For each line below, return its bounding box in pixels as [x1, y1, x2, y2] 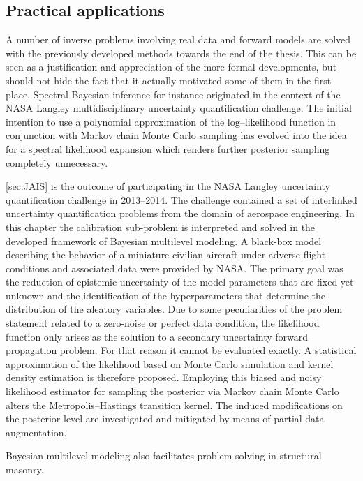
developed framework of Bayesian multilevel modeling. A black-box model [6, 233, 322, 248]
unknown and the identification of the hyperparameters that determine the [6, 288, 325, 302]
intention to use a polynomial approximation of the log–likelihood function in [6, 114, 336, 128]
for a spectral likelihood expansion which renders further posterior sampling [6, 141, 330, 156]
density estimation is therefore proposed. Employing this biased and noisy [6, 370, 322, 385]
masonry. [6, 462, 44, 477]
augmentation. [6, 424, 67, 439]
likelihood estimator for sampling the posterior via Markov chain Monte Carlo [6, 384, 339, 399]
